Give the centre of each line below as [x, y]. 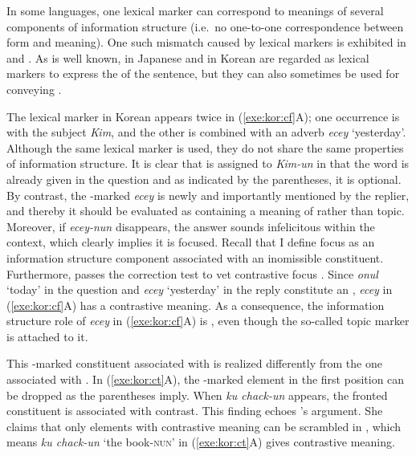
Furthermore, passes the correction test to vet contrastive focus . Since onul [192, 273]
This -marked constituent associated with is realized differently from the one [194, 363]
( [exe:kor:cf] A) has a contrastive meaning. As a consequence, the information [196, 305]
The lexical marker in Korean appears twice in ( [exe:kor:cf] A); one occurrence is [203, 116]
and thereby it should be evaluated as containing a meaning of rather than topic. [206, 211]
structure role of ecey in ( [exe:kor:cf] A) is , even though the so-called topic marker [208, 321]
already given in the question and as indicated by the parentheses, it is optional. [204, 179]
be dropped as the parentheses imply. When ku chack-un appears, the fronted [197, 395]
